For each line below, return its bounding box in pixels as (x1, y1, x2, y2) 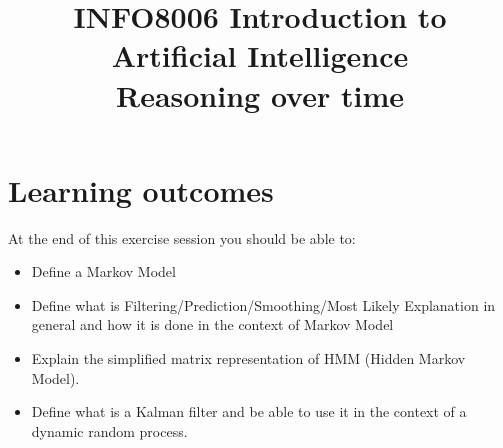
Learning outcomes (8, 169, 274, 210)
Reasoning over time (115, 74, 404, 115)
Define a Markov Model (31, 261, 176, 282)
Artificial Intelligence (111, 35, 409, 76)
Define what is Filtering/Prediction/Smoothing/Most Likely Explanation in (31, 294, 496, 315)
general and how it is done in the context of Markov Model (31, 314, 394, 335)
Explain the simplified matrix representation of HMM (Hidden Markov (31, 348, 466, 369)
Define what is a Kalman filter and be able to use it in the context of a (31, 401, 467, 422)
